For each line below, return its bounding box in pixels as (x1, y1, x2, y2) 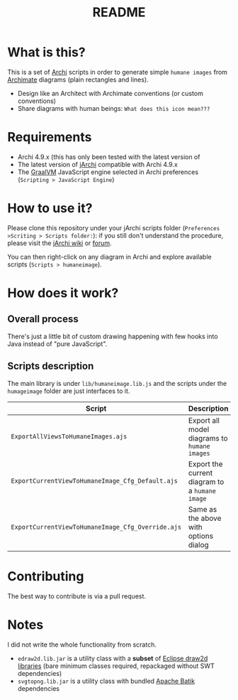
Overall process (7, 313, 79, 325)
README (92, 4, 146, 21)
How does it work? (7, 285, 119, 301)
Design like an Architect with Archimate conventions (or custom (17, 89, 203, 97)
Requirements (7, 129, 92, 146)
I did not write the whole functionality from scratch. (7, 640, 157, 649)
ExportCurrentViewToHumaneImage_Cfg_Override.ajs (11, 523, 182, 531)
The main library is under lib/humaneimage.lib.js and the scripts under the (7, 379, 227, 387)
